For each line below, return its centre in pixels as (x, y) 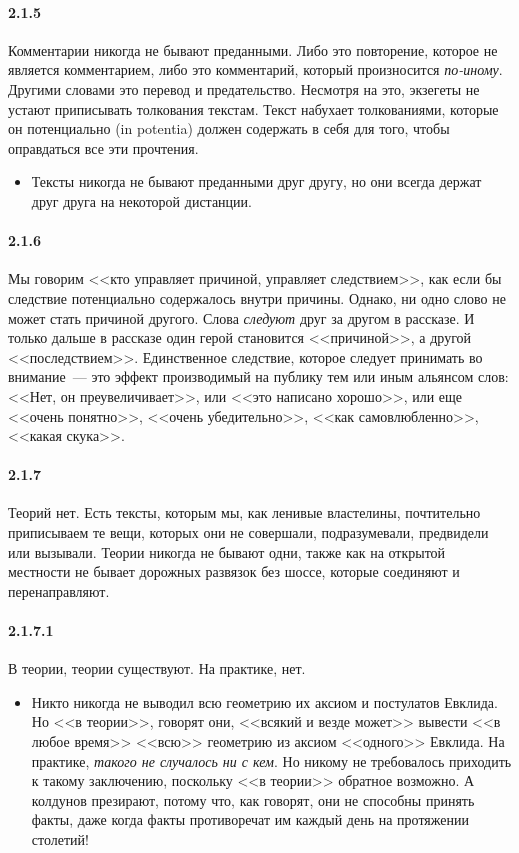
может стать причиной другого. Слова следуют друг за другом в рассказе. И (241, 317)
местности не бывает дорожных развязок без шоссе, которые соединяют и (234, 571)
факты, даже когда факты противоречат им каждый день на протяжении (250, 819)
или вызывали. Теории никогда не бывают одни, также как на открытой (227, 551)
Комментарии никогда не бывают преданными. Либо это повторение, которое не (253, 49)
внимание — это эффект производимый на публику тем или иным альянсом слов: (258, 376)
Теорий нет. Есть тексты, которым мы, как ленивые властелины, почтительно (244, 512)
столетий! (60, 839)
